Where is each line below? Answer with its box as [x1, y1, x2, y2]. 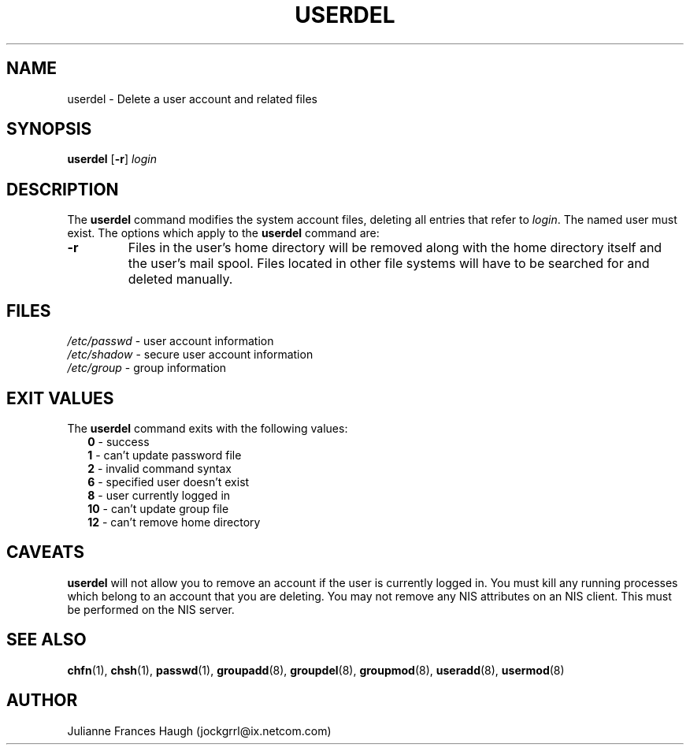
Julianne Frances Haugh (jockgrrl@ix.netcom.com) [67, 723, 332, 738]
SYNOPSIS [6, 119, 92, 139]
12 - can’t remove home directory [87, 515, 261, 529]
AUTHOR [6, 690, 78, 711]
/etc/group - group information [67, 361, 227, 375]
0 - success [87, 434, 150, 448]
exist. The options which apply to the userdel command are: [67, 226, 380, 240]
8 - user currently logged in [87, 488, 231, 502]
